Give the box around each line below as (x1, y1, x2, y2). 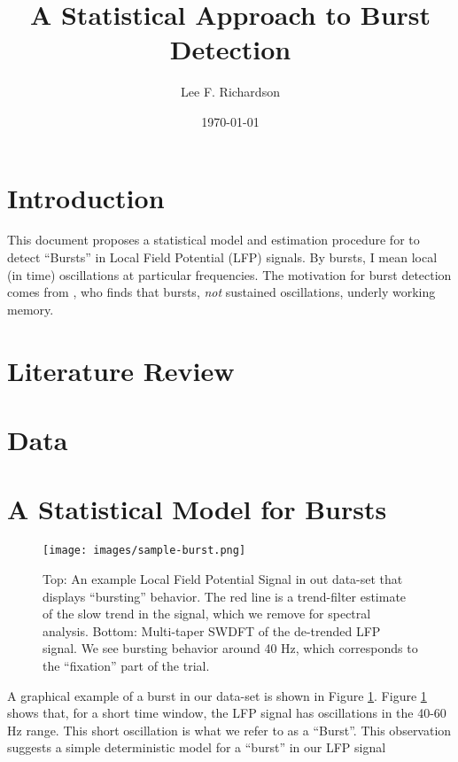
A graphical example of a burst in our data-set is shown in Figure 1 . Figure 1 (7, 686, 427, 704)
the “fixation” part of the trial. (43, 656, 210, 674)
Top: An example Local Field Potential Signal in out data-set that (43, 569, 403, 587)
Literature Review (7, 352, 235, 388)
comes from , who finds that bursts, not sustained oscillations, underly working (7, 283, 436, 301)
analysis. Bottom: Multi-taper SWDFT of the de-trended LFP (43, 621, 381, 640)
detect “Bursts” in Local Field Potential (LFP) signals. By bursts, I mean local (7, 248, 438, 267)
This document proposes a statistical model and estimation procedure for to (7, 230, 420, 249)
